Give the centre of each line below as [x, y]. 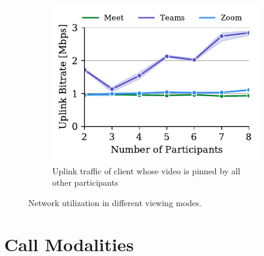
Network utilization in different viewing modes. [115, 202]
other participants [85, 182]
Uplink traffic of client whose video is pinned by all [146, 170]
